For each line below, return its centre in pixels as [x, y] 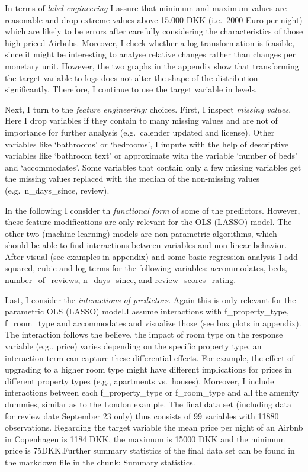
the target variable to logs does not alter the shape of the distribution [131, 77]
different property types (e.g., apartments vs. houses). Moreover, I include [139, 381]
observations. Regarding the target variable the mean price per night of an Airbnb [154, 427]
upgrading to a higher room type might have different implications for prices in [148, 369]
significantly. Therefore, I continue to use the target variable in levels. [131, 89]
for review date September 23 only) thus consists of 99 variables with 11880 [142, 415]
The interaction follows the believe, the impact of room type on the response [144, 334]
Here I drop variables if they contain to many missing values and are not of [141, 121]
